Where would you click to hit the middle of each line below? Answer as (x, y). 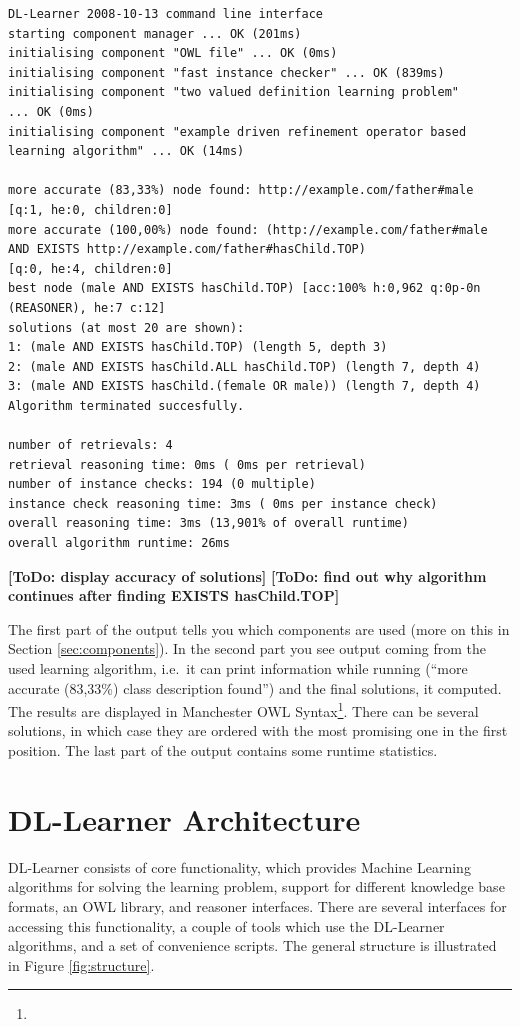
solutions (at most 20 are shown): (126, 327)
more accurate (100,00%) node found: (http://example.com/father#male (248, 229)
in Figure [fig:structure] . (81, 964)
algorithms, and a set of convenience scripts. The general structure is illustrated (252, 945)
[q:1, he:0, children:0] (90, 209)
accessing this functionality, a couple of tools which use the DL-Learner (226, 925)
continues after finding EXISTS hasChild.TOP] (174, 595)
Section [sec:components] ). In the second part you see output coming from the (247, 648)
